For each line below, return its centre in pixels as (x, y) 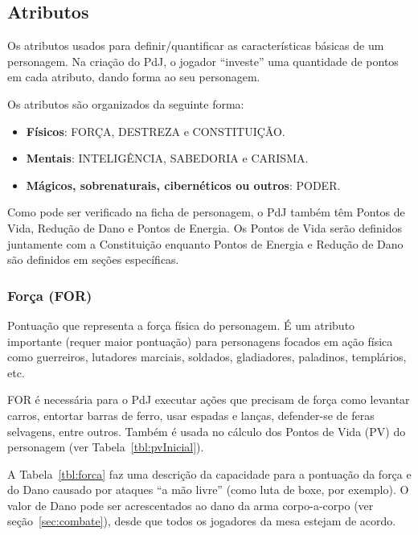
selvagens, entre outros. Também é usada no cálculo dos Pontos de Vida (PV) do (207, 431)
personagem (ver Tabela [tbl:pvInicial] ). (106, 447)
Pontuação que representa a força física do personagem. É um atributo (181, 325)
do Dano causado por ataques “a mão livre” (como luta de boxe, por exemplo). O (208, 490)
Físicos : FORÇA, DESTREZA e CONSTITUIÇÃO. (156, 131)
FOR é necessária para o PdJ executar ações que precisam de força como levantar (209, 399)
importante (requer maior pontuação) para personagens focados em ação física (200, 341)
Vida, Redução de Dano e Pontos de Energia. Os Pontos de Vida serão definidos (205, 227)
